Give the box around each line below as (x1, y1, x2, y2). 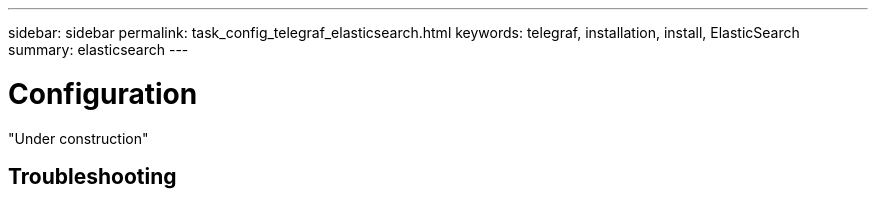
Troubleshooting (8, 163, 177, 189)
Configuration (8, 76, 198, 111)
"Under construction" (8, 129, 149, 147)
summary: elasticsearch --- (8, 41, 189, 58)
